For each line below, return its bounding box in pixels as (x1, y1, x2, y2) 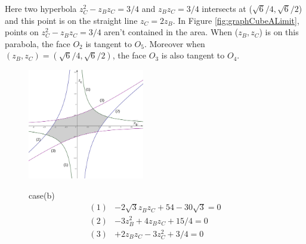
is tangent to (85, 37, 132, 50)
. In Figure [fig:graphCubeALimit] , (172, 14, 299, 26)
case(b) (29, 189, 55, 202)
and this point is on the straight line (5, 14, 138, 26)
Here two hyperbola (5, 2, 77, 14)
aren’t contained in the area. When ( (104, 26, 239, 38)
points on (5, 26, 39, 38)
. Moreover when (144, 37, 205, 50)
